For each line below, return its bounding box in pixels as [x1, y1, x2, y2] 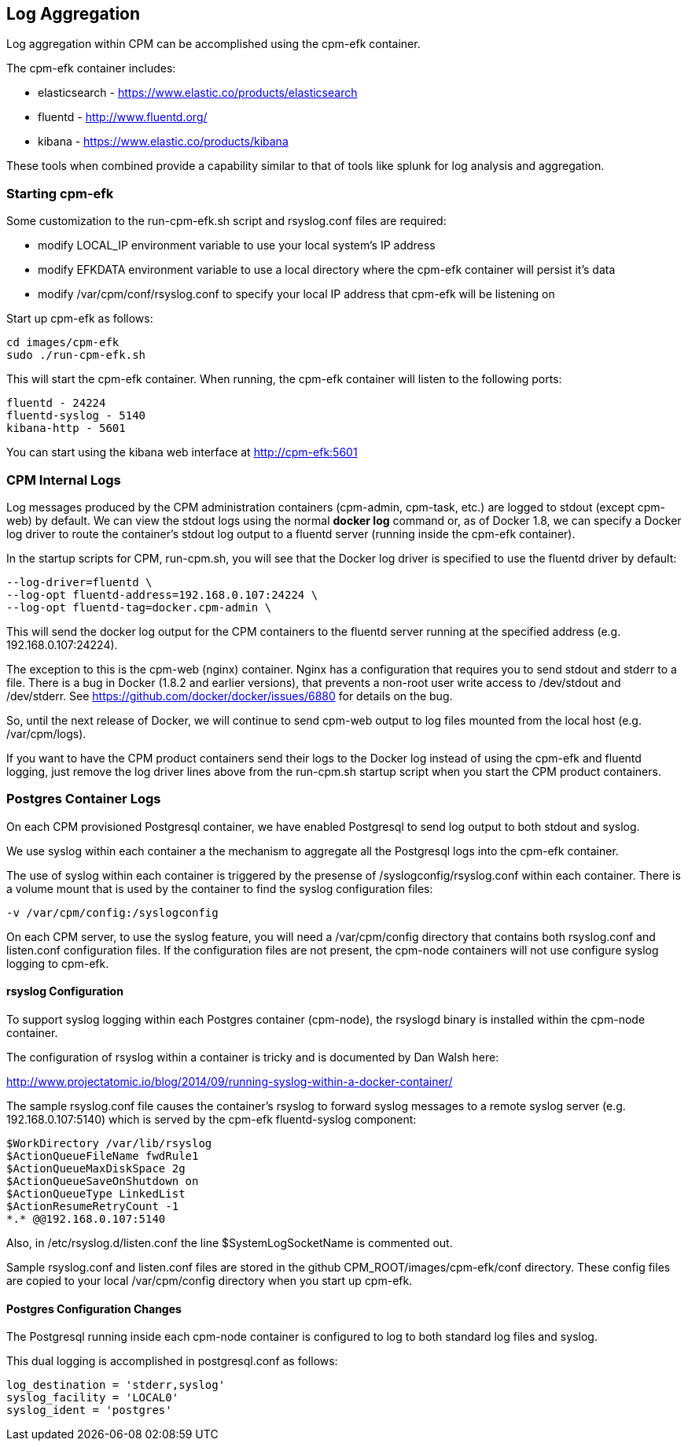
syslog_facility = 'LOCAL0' [6, 1391, 179, 1405]
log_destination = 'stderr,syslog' [6, 1379, 226, 1392]
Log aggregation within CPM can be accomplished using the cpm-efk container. [6, 37, 421, 51]
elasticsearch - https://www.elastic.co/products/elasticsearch [38, 86, 358, 100]
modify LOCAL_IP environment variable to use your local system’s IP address [38, 238, 436, 253]
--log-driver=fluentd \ [6, 575, 153, 589]
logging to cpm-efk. [6, 956, 109, 970]
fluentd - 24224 [6, 397, 106, 410]
